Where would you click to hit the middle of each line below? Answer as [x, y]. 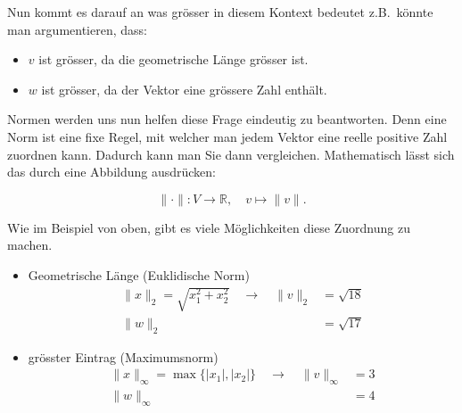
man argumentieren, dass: [77, 29]
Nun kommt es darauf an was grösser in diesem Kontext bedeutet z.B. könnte [220, 12]
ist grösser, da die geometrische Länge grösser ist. [173, 59]
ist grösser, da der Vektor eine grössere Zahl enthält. [184, 89]
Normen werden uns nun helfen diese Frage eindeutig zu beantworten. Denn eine [227, 119]
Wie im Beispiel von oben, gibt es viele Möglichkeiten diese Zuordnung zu [209, 227]
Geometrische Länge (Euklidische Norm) [139, 274]
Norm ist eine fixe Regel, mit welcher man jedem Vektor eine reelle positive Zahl [227, 136]
